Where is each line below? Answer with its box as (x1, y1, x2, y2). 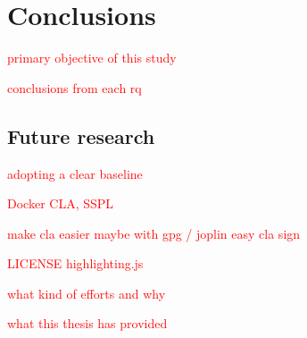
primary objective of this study (7, 48, 177, 67)
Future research (7, 122, 155, 149)
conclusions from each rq (7, 78, 142, 97)
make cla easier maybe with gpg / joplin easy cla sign (7, 224, 301, 242)
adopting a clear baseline (7, 164, 143, 182)
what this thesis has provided (7, 314, 168, 333)
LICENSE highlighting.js (7, 254, 144, 273)
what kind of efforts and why (7, 283, 166, 302)
